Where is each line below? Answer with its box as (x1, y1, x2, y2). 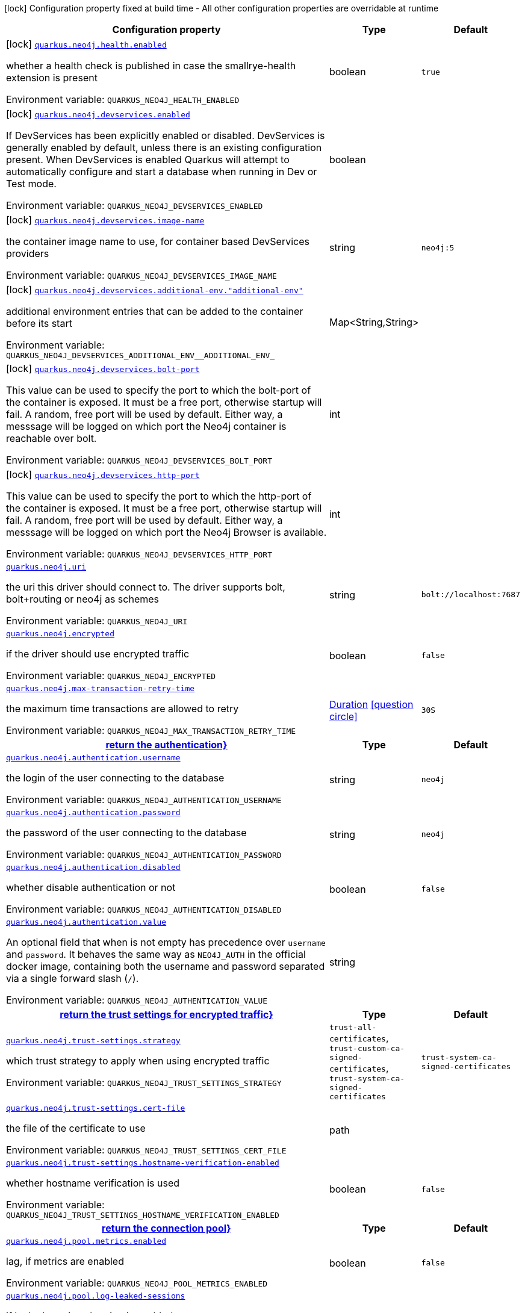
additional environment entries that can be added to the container (6, 305, 303, 317)
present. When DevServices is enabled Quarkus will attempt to (6, 154, 290, 166)
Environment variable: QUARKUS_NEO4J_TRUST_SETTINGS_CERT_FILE (6, 1144, 287, 1156)
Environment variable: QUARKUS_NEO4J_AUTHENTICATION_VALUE (6, 994, 268, 1006)
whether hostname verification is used (6, 1177, 180, 1189)
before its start (6, 317, 72, 329)
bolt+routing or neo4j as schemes (6, 593, 159, 605)
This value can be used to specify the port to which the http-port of (6, 490, 312, 502)
